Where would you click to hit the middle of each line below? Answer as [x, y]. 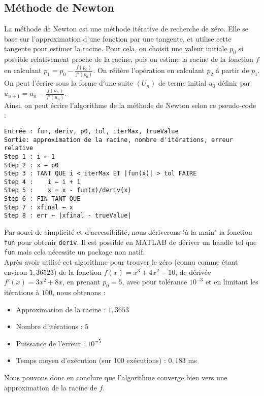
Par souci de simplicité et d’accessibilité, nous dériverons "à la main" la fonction [128, 232]
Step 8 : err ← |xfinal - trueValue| [68, 216]
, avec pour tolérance [155, 282]
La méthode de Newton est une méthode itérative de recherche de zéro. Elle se [126, 29]
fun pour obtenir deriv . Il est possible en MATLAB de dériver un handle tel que [130, 242]
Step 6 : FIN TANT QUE [42, 199]
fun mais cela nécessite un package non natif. [75, 252]
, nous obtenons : [79, 292]
